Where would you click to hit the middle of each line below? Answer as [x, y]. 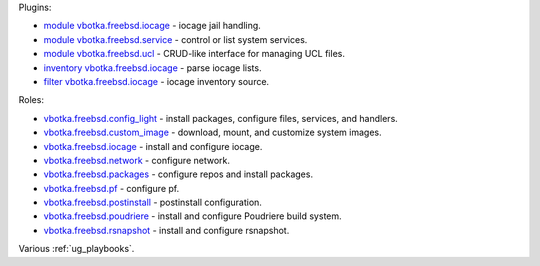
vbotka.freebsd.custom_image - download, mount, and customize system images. [212, 132]
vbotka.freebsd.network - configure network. [136, 160]
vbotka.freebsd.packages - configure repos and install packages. [178, 174]
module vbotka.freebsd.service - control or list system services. [175, 39]
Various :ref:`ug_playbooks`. [76, 249]
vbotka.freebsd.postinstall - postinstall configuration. [152, 202]
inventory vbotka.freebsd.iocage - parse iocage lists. [152, 67]
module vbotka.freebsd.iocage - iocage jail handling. [152, 26]
